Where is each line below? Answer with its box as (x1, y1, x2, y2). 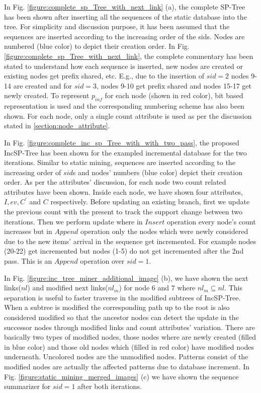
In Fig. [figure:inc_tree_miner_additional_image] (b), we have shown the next (4, 272, 248, 283)
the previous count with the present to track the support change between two (4, 206, 243, 217)
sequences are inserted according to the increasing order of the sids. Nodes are (4, 31, 245, 41)
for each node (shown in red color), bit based (105, 90, 243, 101)
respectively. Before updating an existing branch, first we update (50, 196, 250, 207)
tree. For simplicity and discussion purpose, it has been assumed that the (4, 21, 230, 32)
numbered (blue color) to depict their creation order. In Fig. (4, 41, 190, 51)
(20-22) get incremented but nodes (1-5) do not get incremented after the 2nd (4, 246, 244, 256)
